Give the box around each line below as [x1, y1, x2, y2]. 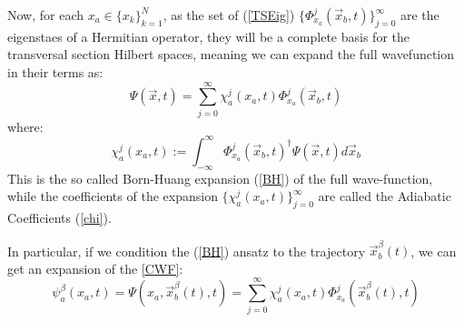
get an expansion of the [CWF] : [7, 258, 183, 277]
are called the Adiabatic [318, 186, 451, 206]
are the [400, 5, 439, 24]
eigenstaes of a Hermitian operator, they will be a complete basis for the [7, 26, 410, 45]
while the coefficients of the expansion [7, 186, 218, 206]
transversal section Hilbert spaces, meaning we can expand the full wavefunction [7, 45, 455, 64]
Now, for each [7, 5, 84, 24]
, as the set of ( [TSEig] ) [163, 5, 295, 24]
